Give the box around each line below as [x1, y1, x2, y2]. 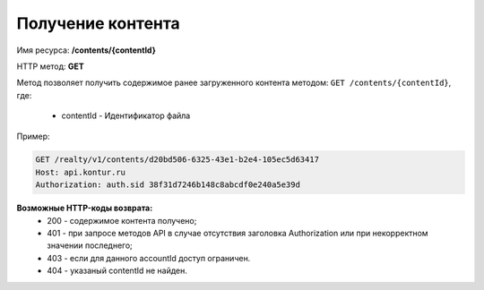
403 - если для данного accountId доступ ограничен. [47, 252, 251, 263]
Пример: [16, 131, 50, 141]
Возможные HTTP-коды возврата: [16, 202, 153, 214]
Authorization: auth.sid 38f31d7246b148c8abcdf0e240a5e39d [35, 180, 300, 190]
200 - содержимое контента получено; [47, 215, 197, 226]
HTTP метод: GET [16, 61, 84, 72]
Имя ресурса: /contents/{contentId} [16, 45, 157, 55]
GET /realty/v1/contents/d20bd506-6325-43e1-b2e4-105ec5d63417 [35, 155, 320, 165]
